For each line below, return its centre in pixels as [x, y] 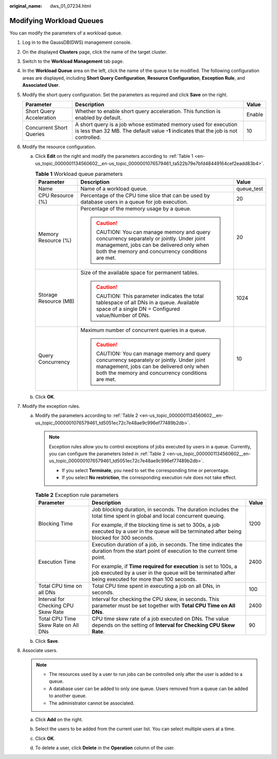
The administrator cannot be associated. [92, 703]
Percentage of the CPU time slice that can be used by [145, 195]
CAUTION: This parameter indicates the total [150, 296]
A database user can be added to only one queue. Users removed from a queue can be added [149, 689]
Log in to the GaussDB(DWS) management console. [77, 42]
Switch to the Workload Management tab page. [73, 61]
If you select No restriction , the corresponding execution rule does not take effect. [149, 478]
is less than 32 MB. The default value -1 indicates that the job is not [156, 131]
